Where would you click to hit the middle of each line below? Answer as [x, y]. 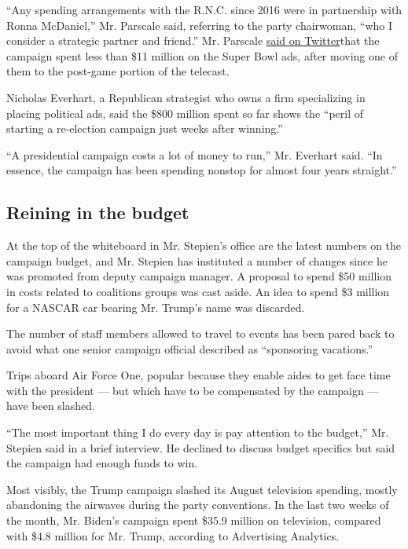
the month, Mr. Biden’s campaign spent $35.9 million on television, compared [194, 520]
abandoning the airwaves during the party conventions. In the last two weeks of [198, 505]
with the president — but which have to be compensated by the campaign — [193, 390]
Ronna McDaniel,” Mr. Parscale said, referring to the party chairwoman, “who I [200, 25]
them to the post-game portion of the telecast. [118, 71]
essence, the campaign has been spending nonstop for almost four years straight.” [202, 170]
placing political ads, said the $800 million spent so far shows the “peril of [185, 113]
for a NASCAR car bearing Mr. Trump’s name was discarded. [156, 307]
